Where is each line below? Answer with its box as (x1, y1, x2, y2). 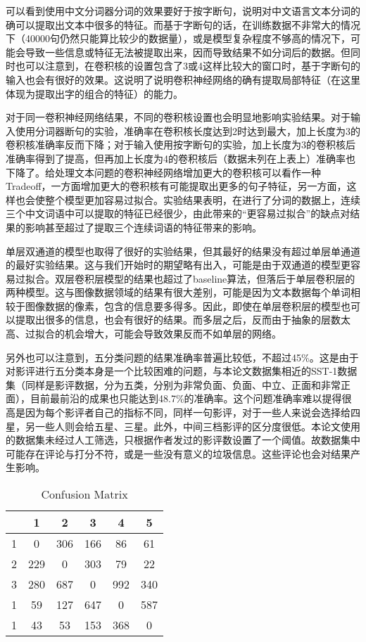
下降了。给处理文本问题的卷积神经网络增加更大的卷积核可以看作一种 (6, 165, 321, 179)
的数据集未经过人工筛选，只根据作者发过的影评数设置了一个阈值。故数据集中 (6, 432, 360, 447)
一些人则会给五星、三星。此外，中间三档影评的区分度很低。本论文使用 (34, 418, 360, 433)
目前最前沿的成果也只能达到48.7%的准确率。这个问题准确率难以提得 (30, 391, 342, 406)
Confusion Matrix (41, 486, 128, 502)
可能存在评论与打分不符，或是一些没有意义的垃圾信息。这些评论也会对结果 (6, 446, 351, 461)
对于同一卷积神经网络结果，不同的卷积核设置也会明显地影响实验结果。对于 (6, 110, 351, 124)
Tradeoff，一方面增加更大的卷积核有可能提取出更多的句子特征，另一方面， (6, 179, 347, 193)
